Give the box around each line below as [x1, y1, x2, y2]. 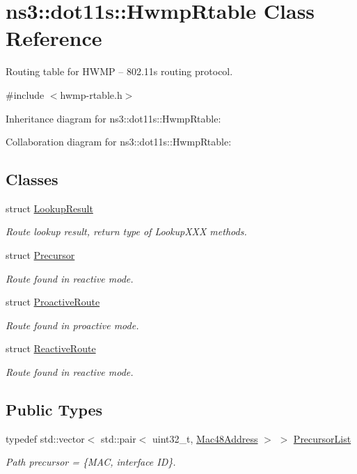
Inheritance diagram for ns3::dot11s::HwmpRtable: [6, 111, 221, 125]
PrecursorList [293, 431, 351, 445]
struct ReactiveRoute [6, 341, 96, 356]
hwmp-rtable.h [60, 87, 122, 102]
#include [6, 87, 45, 102]
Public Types [6, 399, 103, 420]
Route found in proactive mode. [6, 317, 139, 332]
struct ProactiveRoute [6, 294, 100, 309]
